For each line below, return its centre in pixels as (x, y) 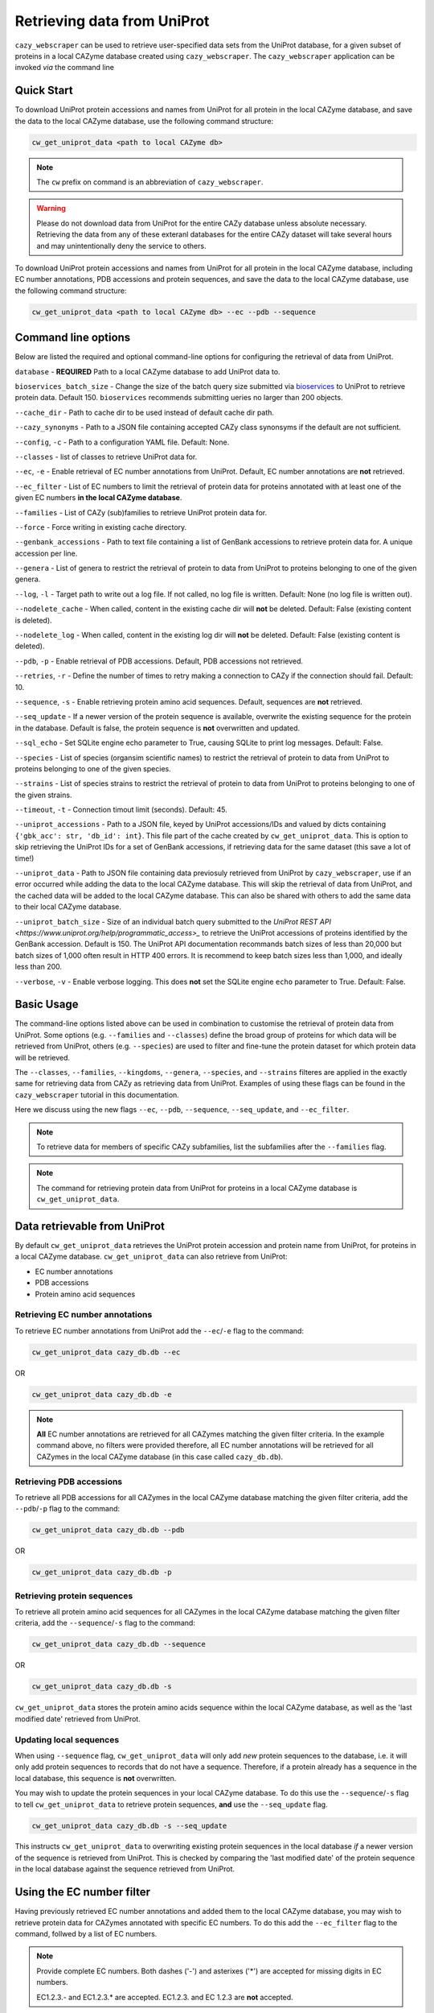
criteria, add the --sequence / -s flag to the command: (105, 1623)
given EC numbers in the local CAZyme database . (98, 498)
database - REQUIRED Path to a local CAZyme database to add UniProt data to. (147, 371)
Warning (51, 209)
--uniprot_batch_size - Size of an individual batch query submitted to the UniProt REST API (173, 921)
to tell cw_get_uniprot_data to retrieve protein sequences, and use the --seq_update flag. (172, 1804)
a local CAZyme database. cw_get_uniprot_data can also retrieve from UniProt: (151, 1257)
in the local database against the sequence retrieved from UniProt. (125, 1869)
